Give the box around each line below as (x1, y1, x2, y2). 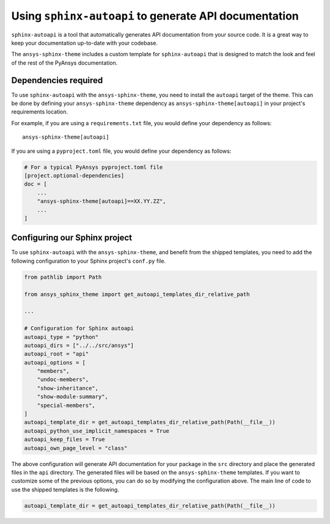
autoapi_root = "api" (24, 351, 89, 357)
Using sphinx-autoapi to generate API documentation (11, 9, 299, 23)
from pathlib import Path (24, 274, 102, 280)
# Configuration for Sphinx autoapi (24, 325, 134, 332)
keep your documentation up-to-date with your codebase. (11, 39, 158, 46)
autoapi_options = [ (24, 359, 86, 366)
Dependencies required (11, 75, 103, 86)
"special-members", (37, 402, 96, 409)
